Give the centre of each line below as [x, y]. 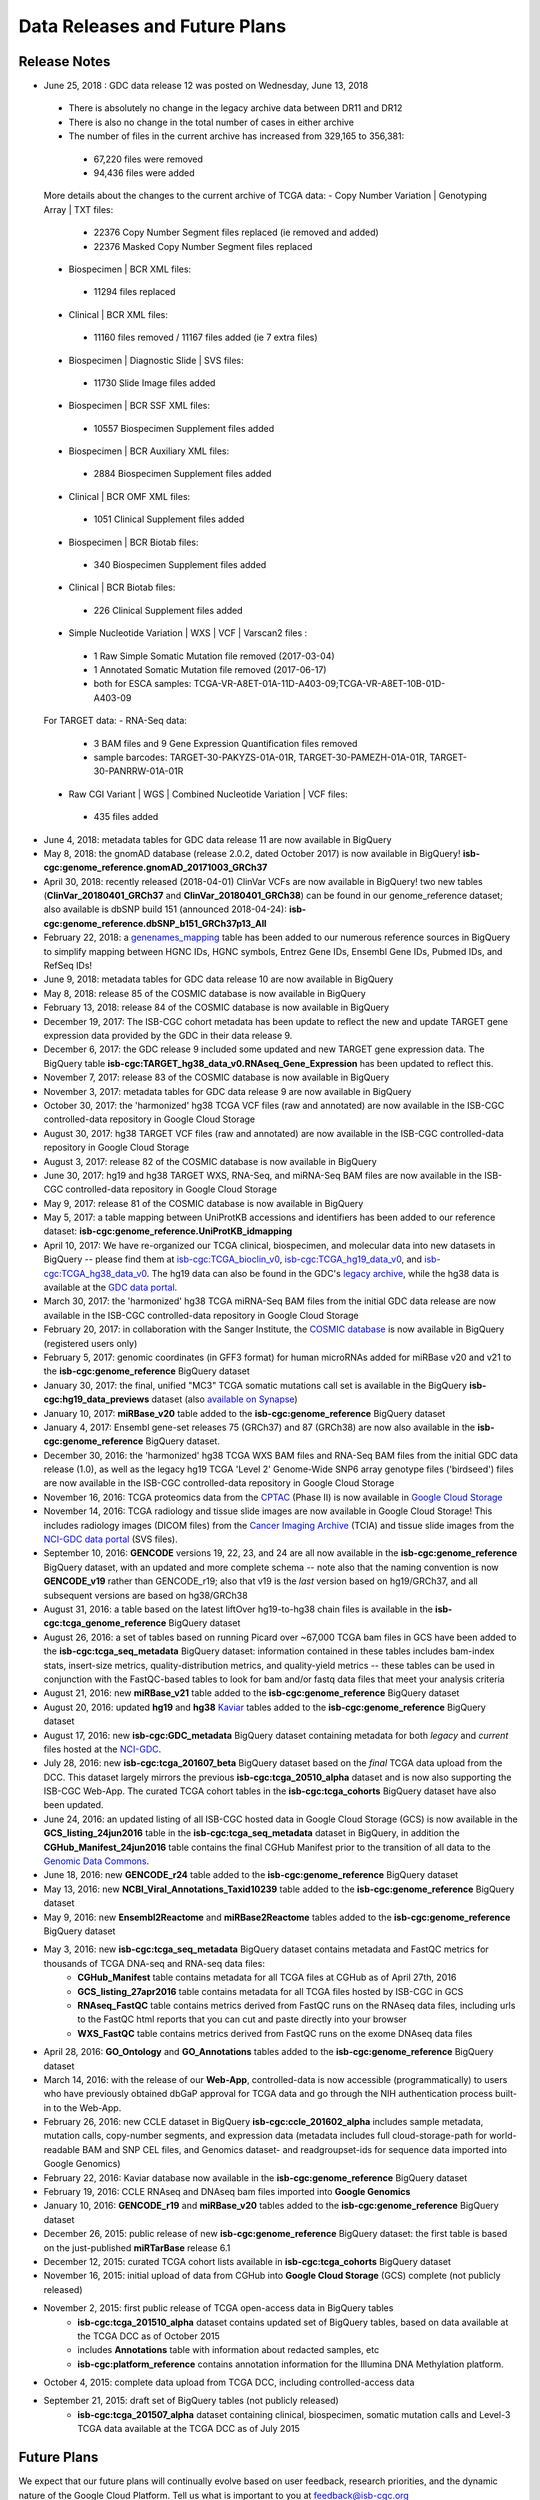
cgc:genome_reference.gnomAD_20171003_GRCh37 [155, 867]
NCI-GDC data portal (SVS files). [111, 1539]
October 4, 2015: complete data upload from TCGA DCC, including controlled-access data [229, 2382]
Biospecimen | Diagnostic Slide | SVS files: [156, 360]
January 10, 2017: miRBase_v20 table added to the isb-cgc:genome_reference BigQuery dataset [244, 1413]
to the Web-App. [87, 2107]
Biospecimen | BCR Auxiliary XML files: [149, 451]
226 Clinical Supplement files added [168, 610]
